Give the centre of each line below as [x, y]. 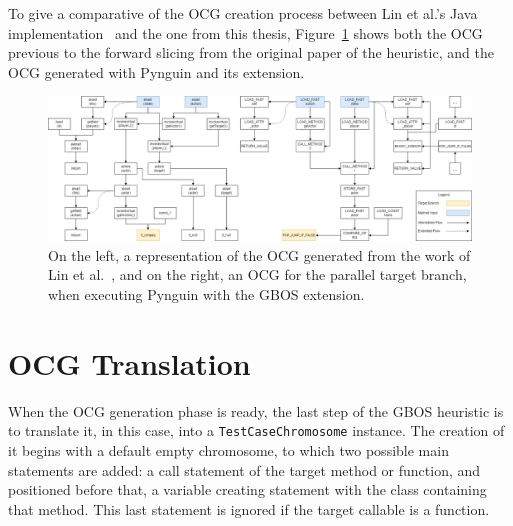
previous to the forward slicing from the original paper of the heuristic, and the [251, 52]
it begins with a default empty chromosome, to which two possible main [228, 450]
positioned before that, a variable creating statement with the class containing [247, 489]
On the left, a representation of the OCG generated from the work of [259, 254]
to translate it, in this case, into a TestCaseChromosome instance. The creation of [256, 430]
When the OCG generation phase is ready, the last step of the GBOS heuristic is [256, 410]
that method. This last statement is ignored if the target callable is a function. [249, 508]
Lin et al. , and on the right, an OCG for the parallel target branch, [257, 274]
